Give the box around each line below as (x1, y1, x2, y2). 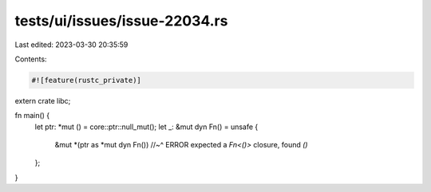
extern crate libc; (14, 96, 71, 105)
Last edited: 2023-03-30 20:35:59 (14, 40, 129, 49)
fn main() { (14, 111, 50, 120)
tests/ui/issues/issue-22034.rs (14, 12, 228, 29)
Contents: (14, 54, 47, 64)
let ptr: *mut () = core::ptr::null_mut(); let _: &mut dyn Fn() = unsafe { (34, 122, 259, 131)
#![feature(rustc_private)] (31, 76, 141, 84)
